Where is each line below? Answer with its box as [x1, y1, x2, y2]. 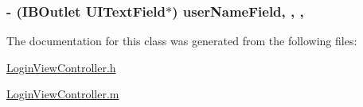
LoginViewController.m [6, 86, 119, 102]
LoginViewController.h [6, 59, 116, 75]
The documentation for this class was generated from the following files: [6, 32, 357, 49]
